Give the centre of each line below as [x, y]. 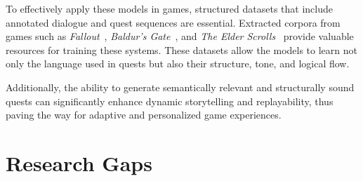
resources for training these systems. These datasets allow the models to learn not [182, 49]
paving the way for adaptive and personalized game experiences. [144, 115]
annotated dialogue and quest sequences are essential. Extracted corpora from [173, 22]
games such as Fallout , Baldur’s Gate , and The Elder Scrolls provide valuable [180, 36]
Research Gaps [79, 162]
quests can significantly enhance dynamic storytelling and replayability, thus [170, 101]
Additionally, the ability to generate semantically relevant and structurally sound [180, 87]
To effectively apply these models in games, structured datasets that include [170, 8]
